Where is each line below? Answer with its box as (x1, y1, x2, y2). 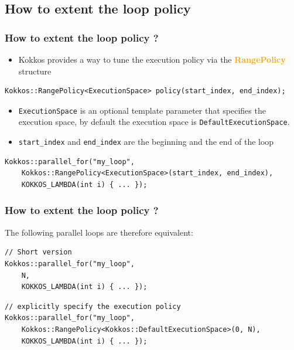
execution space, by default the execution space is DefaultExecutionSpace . (18, 115, 290, 128)
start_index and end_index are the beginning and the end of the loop (18, 135, 274, 148)
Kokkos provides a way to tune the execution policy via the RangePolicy (18, 53, 286, 65)
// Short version (5, 248, 72, 257)
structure (18, 64, 52, 77)
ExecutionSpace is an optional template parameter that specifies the (18, 104, 266, 116)
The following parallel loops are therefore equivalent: (5, 226, 193, 238)
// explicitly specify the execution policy (5, 302, 181, 311)
